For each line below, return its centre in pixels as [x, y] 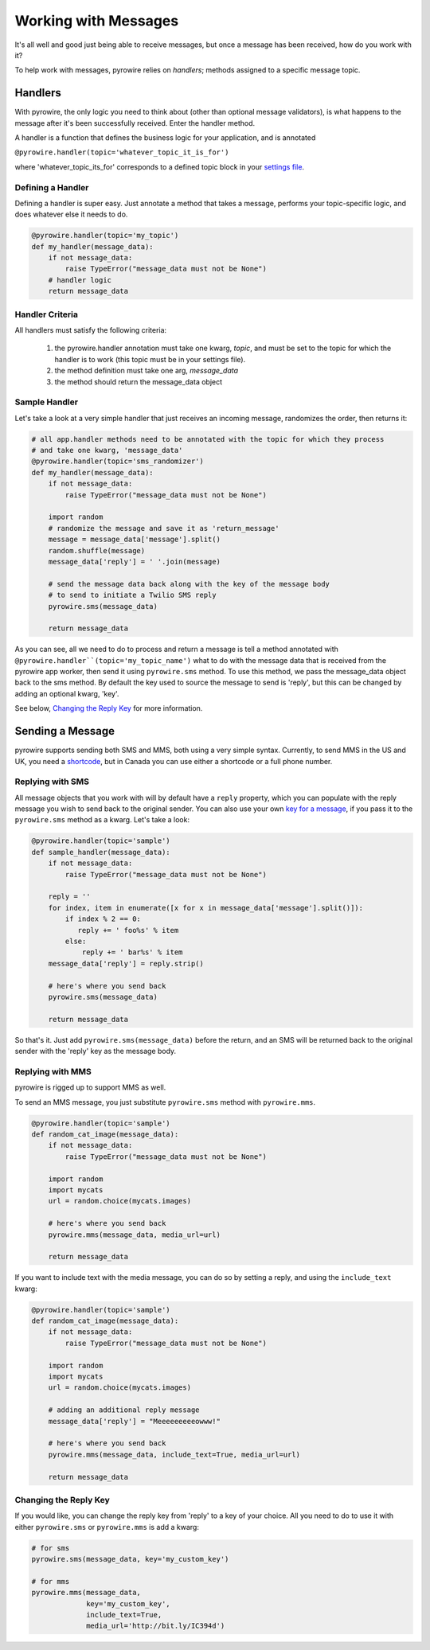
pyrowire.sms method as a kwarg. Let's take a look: [102, 820]
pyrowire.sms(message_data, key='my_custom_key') [130, 1559]
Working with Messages [97, 21]
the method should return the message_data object [139, 381]
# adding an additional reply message [124, 1410]
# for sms [51, 1548]
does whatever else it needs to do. [71, 214]
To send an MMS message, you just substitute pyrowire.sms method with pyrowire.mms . [165, 1102]
